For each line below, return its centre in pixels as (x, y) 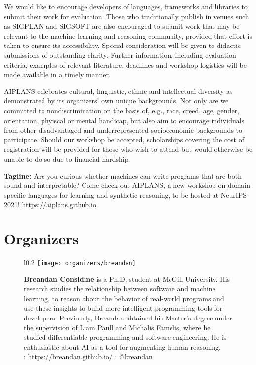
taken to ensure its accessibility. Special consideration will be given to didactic (123, 45)
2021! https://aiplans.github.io (50, 205)
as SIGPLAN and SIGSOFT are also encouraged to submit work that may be (122, 26)
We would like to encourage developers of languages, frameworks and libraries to (126, 6)
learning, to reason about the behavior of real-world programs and (124, 298)
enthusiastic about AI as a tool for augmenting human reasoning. (123, 346)
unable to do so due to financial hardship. (67, 159)
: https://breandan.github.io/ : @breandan (88, 356)
